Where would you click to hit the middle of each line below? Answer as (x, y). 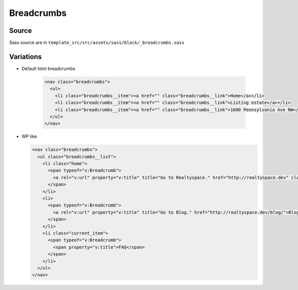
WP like (29, 136)
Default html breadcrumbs (48, 68)
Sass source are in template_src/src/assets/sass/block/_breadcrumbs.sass (97, 43)
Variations (26, 56)
